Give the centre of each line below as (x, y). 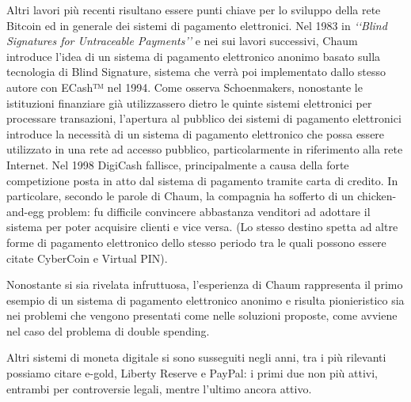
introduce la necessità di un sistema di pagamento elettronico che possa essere (196, 133)
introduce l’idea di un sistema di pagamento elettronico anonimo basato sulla (194, 56)
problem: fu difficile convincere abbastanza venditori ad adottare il (209, 211)
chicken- (377, 196)
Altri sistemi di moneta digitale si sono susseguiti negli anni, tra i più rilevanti (196, 357)
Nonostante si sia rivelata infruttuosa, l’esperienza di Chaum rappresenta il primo (205, 284)
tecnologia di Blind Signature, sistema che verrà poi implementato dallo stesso (196, 72)
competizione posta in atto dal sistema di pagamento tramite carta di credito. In (202, 180)
